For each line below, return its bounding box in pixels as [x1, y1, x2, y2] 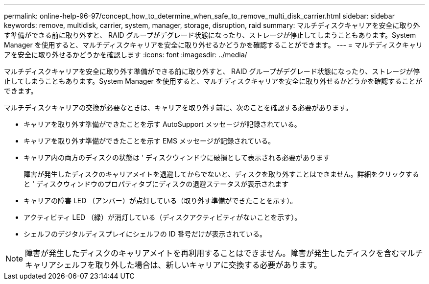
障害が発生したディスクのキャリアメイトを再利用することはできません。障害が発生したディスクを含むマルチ [25, 248, 423, 258]
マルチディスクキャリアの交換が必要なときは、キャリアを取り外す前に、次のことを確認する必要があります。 [4, 103, 353, 112]
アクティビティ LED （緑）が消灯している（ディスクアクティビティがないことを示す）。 [24, 213, 302, 221]
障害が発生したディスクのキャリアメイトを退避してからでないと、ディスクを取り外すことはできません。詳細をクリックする [24, 170, 419, 178]
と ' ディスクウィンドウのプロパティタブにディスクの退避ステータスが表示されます [24, 180, 289, 188]
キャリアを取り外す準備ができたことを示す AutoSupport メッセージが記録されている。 [24, 120, 301, 128]
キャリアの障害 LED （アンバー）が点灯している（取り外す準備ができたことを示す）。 [24, 196, 297, 205]
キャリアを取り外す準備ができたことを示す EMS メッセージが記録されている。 [24, 137, 275, 145]
